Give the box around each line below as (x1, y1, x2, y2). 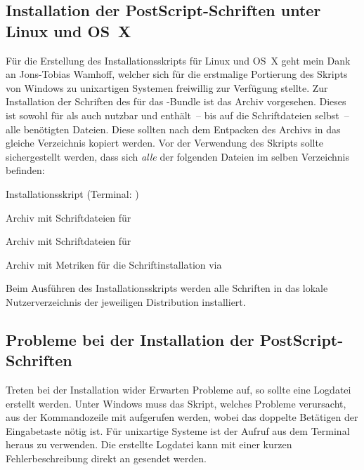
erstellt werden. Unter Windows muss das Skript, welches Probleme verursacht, (6, 396, 346, 410)
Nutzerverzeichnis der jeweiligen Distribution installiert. (6, 294, 246, 309)
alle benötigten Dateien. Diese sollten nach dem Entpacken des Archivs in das (6, 121, 341, 136)
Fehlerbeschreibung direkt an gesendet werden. (6, 451, 207, 466)
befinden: (6, 163, 45, 177)
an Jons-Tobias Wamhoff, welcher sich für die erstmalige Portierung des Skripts (6, 67, 348, 81)
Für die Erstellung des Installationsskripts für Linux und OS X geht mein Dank (6, 53, 351, 67)
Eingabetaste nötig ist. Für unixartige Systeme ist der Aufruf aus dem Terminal (6, 423, 350, 438)
